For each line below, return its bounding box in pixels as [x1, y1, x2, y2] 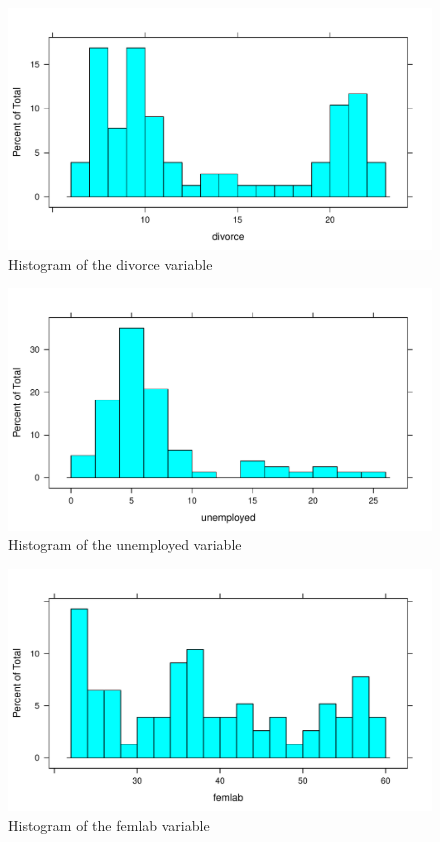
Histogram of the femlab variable [8, 814, 210, 835]
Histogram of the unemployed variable [8, 534, 242, 555]
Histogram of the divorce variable [8, 253, 213, 274]
